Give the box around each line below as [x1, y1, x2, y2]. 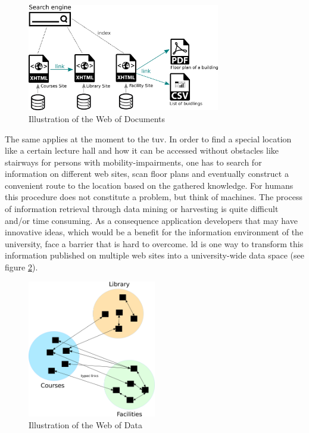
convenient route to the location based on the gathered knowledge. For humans [5, 179, 294, 191]
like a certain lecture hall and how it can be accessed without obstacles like [5, 144, 279, 157]
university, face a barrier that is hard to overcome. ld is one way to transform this [5, 237, 304, 250]
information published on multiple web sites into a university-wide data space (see [5, 249, 304, 261]
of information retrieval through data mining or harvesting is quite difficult [5, 203, 279, 215]
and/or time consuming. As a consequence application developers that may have [5, 214, 298, 226]
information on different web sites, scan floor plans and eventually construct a [5, 167, 289, 180]
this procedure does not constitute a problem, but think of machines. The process [5, 191, 302, 203]
